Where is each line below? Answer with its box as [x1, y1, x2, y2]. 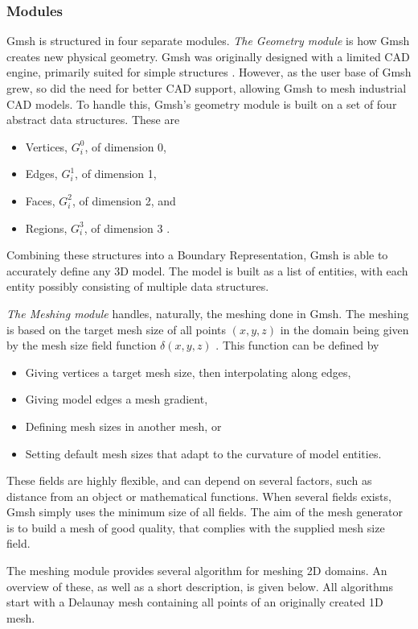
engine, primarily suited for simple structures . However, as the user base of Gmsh [6, 64, 412, 81]
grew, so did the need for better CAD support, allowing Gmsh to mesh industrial [6, 80, 407, 96]
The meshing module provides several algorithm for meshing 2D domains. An [6, 562, 387, 579]
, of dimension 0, [84, 138, 166, 155]
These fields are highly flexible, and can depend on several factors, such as [6, 472, 372, 489]
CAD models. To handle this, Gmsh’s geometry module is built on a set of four [6, 95, 397, 112]
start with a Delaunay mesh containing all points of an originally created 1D [6, 594, 383, 610]
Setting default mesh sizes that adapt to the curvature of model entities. [25, 445, 382, 461]
